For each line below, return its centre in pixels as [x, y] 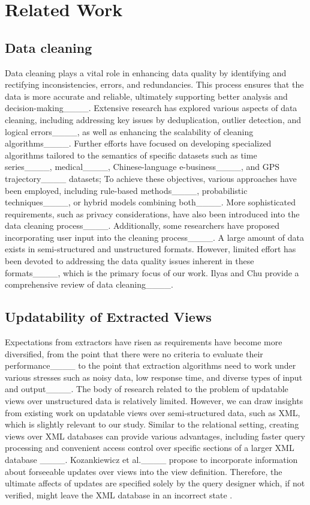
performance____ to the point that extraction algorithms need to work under [151, 365]
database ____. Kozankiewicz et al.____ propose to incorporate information [151, 459]
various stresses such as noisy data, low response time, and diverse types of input [154, 377]
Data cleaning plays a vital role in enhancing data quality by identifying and [146, 72]
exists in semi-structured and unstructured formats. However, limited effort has [151, 249]
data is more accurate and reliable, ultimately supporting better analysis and [146, 96]
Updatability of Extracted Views [108, 317]
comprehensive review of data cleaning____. [89, 284]
